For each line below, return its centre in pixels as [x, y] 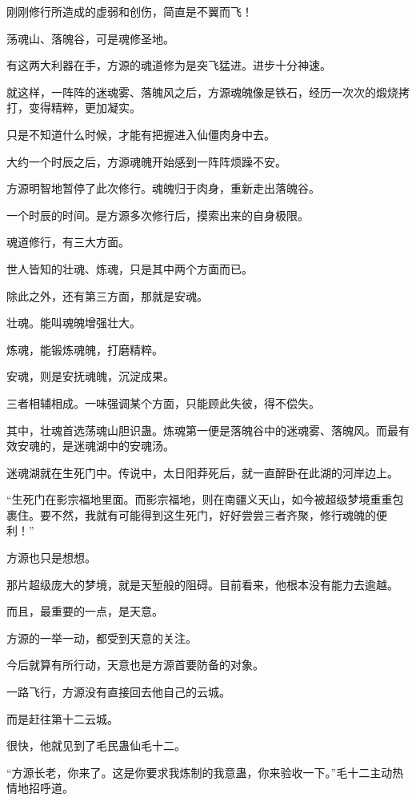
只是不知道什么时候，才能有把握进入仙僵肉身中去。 [141, 134]
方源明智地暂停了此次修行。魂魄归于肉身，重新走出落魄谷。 [163, 188]
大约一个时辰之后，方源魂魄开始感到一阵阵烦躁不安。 [146, 161]
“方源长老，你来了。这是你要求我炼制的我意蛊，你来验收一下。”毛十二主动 [200, 772]
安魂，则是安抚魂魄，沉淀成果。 [90, 376]
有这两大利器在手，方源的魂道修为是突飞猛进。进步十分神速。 [169, 65]
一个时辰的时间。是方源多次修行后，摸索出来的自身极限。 [158, 215]
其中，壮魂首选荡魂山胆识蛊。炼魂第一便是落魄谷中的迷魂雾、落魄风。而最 [202, 430]
